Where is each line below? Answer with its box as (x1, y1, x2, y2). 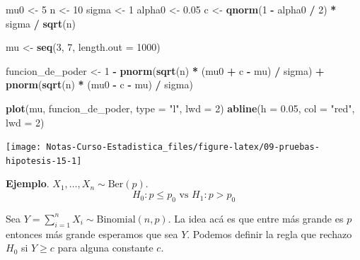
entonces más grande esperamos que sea (6, 226, 178, 241)
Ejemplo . (6, 176, 50, 191)
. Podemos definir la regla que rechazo (187, 226, 352, 241)
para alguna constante (57, 240, 153, 255)
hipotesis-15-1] (6, 155, 82, 166)
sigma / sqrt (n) (6, 16, 76, 30)
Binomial (96, 214, 136, 225)
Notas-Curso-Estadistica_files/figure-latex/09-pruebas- (46, 142, 320, 153)
